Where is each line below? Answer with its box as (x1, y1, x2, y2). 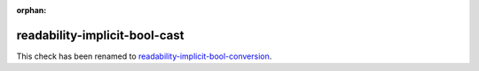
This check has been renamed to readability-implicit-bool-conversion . (16, 51, 272, 61)
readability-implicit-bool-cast (16, 27, 185, 43)
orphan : (16, 5, 47, 15)
